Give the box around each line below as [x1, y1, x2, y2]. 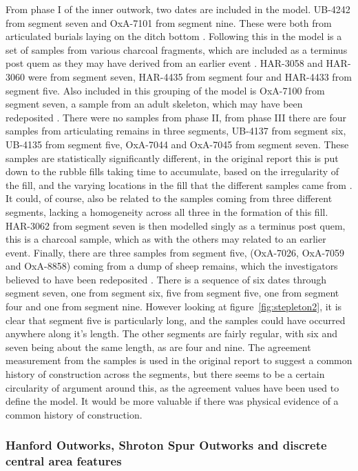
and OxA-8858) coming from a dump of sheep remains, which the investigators [6, 259, 338, 273]
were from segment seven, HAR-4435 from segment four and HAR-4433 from [28, 69, 352, 83]
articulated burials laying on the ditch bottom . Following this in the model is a [6, 29, 342, 43]
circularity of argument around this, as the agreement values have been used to [6, 380, 339, 394]
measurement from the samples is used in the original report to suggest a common [6, 353, 352, 368]
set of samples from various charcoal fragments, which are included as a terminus [6, 42, 348, 57]
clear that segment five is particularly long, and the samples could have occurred [6, 312, 346, 327]
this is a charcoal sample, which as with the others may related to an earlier [6, 232, 326, 246]
